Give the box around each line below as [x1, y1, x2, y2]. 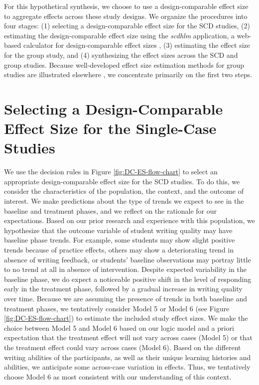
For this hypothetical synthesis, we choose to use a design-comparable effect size [4, 1, 249, 11]
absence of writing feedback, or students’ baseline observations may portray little [4, 254, 251, 264]
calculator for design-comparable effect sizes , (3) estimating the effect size [23, 40, 250, 50]
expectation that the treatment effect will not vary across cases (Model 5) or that [4, 332, 253, 343]
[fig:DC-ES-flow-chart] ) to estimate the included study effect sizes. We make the [4, 313, 248, 323]
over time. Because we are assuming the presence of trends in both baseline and [4, 293, 248, 303]
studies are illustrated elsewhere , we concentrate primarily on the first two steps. [4, 69, 253, 80]
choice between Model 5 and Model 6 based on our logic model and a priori [4, 322, 234, 333]
